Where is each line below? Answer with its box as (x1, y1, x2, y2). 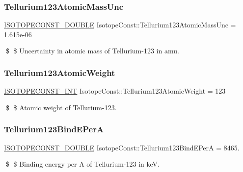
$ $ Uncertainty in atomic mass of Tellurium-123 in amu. (5, 46, 179, 56)
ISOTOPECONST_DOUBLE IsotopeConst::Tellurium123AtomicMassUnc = (4, 20, 236, 30)
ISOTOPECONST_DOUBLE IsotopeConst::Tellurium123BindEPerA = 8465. (4, 142, 240, 152)
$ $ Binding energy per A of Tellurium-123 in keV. (5, 159, 160, 169)
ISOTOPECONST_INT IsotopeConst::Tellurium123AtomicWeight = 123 (4, 86, 226, 96)
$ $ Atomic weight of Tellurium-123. (5, 102, 117, 112)
